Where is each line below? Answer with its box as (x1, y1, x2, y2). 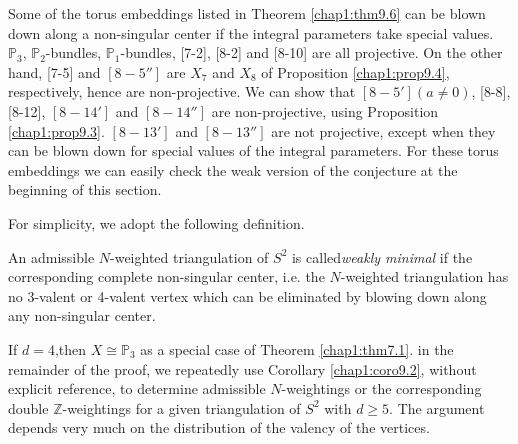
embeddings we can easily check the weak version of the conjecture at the (8, 159, 458, 180)
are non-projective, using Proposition (211, 100, 439, 121)
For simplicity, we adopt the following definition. (8, 212, 305, 233)
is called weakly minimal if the (291, 246, 473, 267)
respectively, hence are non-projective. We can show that (8, 81, 356, 102)
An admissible (8, 246, 95, 267)
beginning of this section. (8, 179, 162, 200)
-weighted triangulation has (340, 266, 509, 287)
